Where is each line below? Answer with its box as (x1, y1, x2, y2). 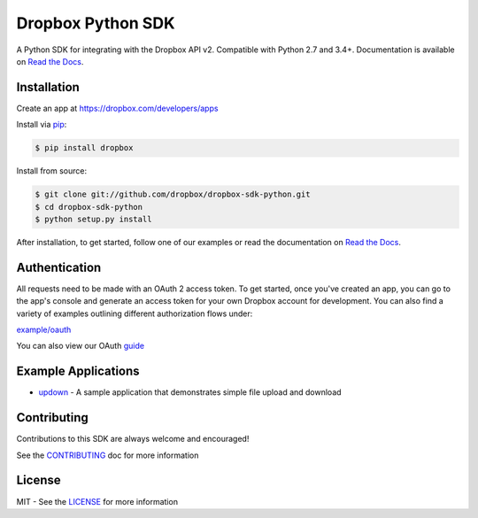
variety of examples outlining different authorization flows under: (16, 308, 253, 319)
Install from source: (16, 166, 88, 176)
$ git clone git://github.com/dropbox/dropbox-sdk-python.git (35, 189, 311, 199)
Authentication (16, 259, 102, 274)
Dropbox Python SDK (16, 13, 176, 33)
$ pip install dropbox (35, 143, 134, 153)
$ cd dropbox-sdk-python (35, 202, 143, 212)
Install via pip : (16, 120, 67, 130)
